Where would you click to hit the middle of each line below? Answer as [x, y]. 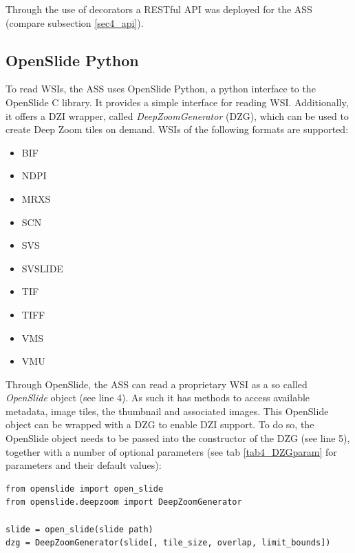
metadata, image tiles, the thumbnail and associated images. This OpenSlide [167, 411]
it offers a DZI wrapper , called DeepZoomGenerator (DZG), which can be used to [177, 115]
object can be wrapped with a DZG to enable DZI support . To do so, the [160, 424]
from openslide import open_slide [85, 489]
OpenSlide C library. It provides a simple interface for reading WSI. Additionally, [177, 102]
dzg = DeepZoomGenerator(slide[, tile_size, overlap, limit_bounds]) [168, 543]
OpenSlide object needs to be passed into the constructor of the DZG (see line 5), [178, 438]
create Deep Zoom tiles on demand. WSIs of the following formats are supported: [177, 129]
